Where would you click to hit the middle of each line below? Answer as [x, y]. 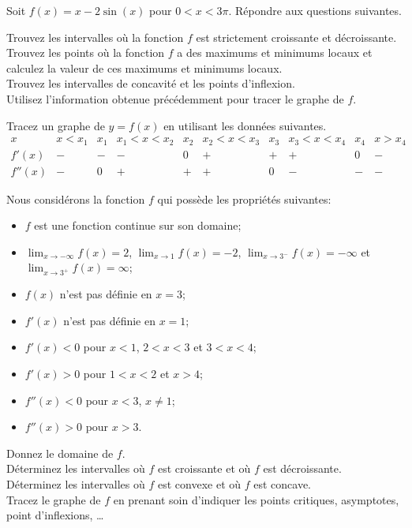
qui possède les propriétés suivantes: [244, 198]
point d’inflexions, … [55, 515]
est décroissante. [302, 468]
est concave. [283, 483]
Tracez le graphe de [54, 499]
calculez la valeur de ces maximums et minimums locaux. [144, 67]
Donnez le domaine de [60, 453]
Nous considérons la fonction [76, 198]
